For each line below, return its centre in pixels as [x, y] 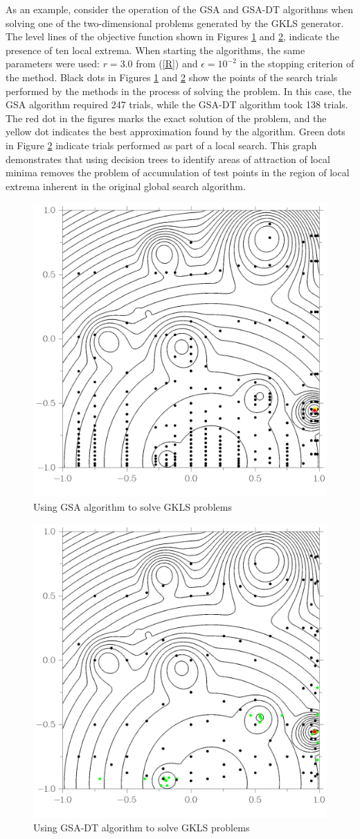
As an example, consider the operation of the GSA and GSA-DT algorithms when [180, 9]
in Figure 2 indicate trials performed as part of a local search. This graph [161, 145]
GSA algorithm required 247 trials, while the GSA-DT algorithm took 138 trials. [177, 104]
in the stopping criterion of [297, 63]
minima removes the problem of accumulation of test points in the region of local [178, 172]
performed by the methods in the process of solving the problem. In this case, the [179, 91]
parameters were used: [53, 63]
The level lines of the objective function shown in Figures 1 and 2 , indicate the [172, 36]
